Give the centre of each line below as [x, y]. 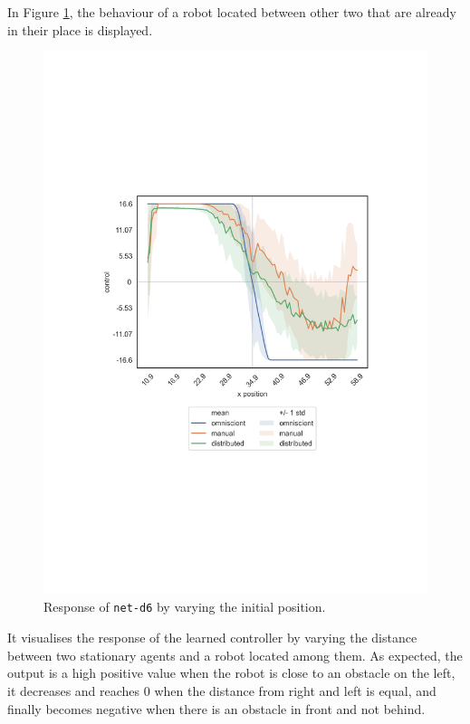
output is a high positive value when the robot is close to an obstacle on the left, [231, 673]
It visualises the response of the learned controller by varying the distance [212, 638]
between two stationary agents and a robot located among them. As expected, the [235, 655]
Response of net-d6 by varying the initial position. [185, 607]
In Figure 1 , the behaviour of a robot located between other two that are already [232, 12]
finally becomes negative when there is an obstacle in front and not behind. [216, 708]
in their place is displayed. [80, 29]
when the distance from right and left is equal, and [295, 690]
